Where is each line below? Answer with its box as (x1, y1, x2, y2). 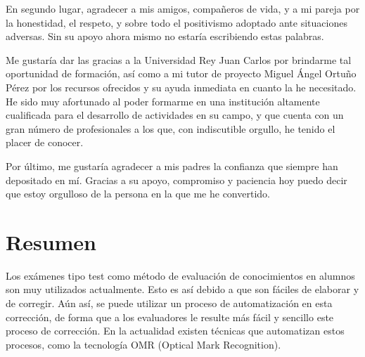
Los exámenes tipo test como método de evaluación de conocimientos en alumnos (6, 268, 355, 283)
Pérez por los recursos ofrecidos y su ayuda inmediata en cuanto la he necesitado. (6, 79, 357, 94)
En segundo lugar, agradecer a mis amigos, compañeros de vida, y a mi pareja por (6, 1, 360, 15)
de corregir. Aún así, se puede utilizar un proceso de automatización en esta (6, 296, 333, 311)
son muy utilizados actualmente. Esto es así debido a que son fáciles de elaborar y (6, 282, 359, 297)
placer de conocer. (6, 135, 84, 150)
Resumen (6, 227, 96, 256)
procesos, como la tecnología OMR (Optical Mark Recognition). (6, 337, 281, 351)
